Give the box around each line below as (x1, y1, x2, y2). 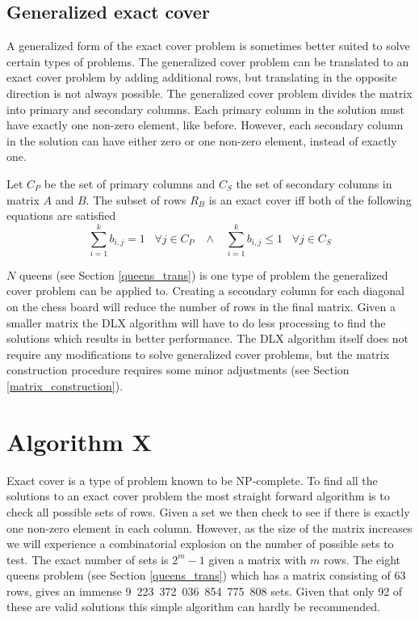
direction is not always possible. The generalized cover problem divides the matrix (6, 84, 413, 101)
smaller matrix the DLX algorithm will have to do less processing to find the (6, 314, 386, 331)
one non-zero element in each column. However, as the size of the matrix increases (6, 519, 413, 536)
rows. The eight (324, 550, 401, 567)
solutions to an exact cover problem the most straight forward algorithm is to (6, 487, 390, 504)
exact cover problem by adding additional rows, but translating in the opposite (6, 69, 397, 86)
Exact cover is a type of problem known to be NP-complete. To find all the (6, 471, 378, 488)
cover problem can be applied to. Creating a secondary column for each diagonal (6, 282, 404, 299)
